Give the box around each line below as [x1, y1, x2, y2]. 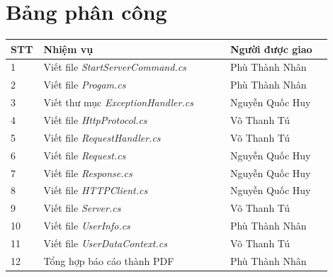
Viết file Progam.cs [43, 77, 126, 92]
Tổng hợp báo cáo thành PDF [43, 253, 174, 268]
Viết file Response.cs [43, 165, 132, 180]
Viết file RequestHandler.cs [43, 130, 161, 145]
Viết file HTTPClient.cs [43, 183, 148, 198]
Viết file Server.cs [43, 200, 121, 215]
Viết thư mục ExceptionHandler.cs [43, 95, 193, 110]
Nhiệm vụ [43, 41, 94, 56]
